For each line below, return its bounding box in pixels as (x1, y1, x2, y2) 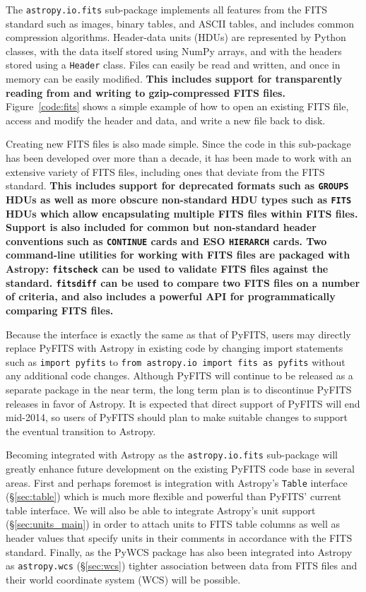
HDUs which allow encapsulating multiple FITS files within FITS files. (6, 206, 358, 220)
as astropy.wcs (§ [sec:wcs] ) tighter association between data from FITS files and (6, 558, 358, 573)
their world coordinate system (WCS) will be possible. (6, 572, 241, 586)
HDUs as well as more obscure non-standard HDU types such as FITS (6, 191, 352, 206)
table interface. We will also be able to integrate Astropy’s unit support (6, 502, 316, 517)
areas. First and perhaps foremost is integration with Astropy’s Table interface (6, 475, 348, 490)
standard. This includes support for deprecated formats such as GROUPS (6, 178, 349, 193)
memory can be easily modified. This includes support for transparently (6, 71, 343, 86)
